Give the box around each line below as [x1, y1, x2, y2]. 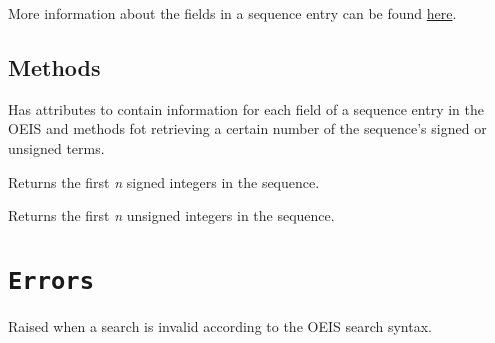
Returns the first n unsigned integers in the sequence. [8, 205, 335, 226]
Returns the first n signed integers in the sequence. [8, 171, 320, 192]
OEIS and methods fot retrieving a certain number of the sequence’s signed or [8, 118, 487, 139]
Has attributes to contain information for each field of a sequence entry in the [8, 98, 484, 119]
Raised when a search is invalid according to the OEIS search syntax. [8, 316, 432, 337]
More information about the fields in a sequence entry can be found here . [8, 3, 457, 23]
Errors [8, 266, 94, 295]
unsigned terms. [8, 137, 105, 158]
